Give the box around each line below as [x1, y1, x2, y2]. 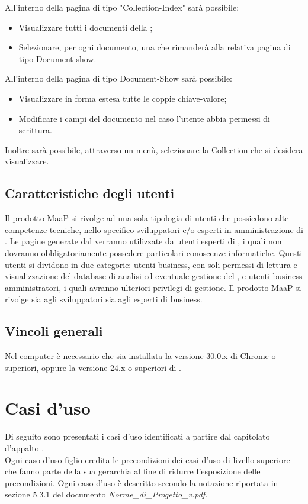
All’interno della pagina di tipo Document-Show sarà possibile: [5, 72, 232, 85]
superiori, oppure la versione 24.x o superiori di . [5, 361, 182, 373]
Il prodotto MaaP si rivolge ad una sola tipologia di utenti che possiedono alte [5, 212, 289, 224]
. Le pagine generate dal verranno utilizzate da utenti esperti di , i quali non [5, 235, 282, 247]
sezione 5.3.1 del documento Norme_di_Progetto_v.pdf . [5, 488, 208, 500]
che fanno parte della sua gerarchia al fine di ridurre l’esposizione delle [5, 465, 261, 477]
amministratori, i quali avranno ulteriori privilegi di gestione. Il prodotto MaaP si [5, 281, 301, 293]
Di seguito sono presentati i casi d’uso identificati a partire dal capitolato [5, 430, 270, 442]
